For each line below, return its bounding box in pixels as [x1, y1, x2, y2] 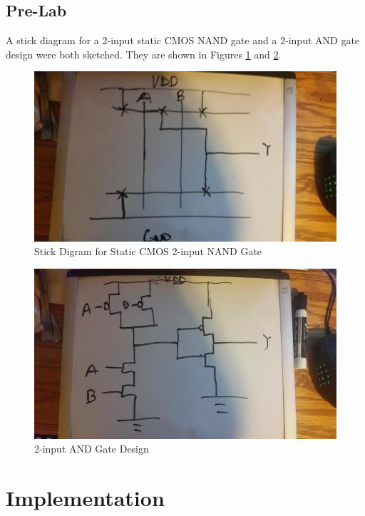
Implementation [6, 483, 165, 512]
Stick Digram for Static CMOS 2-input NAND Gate [34, 244, 262, 259]
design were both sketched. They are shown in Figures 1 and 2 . [6, 46, 282, 61]
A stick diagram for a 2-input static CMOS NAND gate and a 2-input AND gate [6, 33, 360, 48]
